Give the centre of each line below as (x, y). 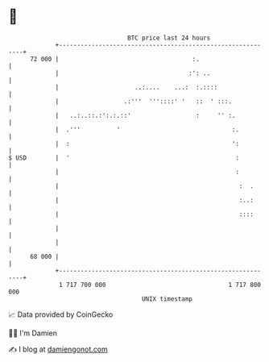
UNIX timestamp (167, 299)
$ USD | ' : (124, 158)
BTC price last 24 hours (169, 38)
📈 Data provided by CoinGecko (61, 314)
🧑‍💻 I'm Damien (33, 333)
